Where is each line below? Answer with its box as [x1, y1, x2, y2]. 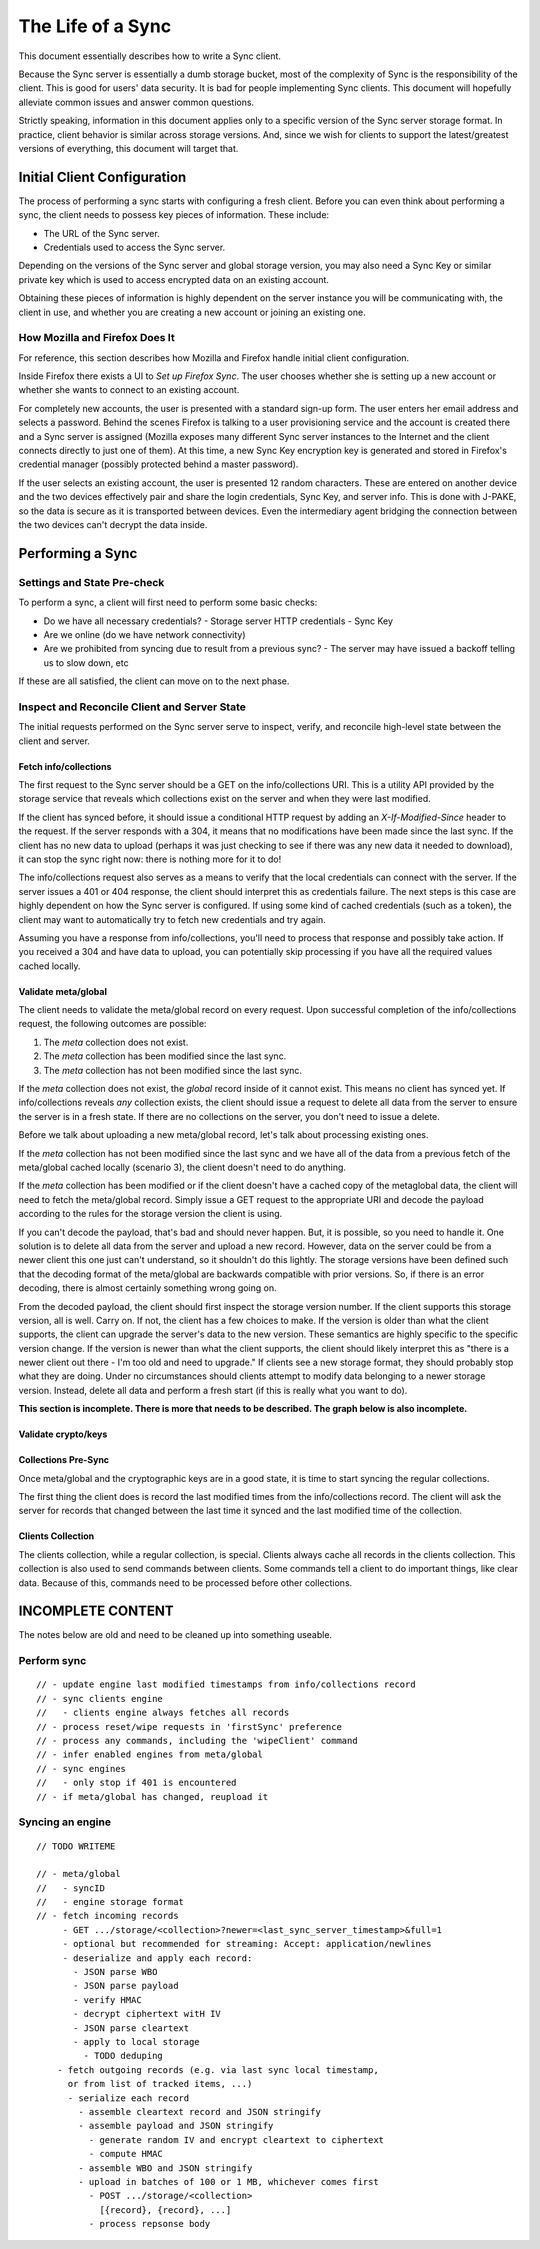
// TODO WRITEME [36, 1840, 116, 1852]
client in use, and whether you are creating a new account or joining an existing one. [18, 306, 366, 318]
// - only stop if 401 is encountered [36, 1777, 237, 1789]
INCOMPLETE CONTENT [18, 1603, 174, 1620]
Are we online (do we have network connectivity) [43, 628, 246, 640]
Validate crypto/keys [18, 1428, 108, 1440]
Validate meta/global [18, 985, 107, 997]
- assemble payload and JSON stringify [78, 2120, 274, 2132]
